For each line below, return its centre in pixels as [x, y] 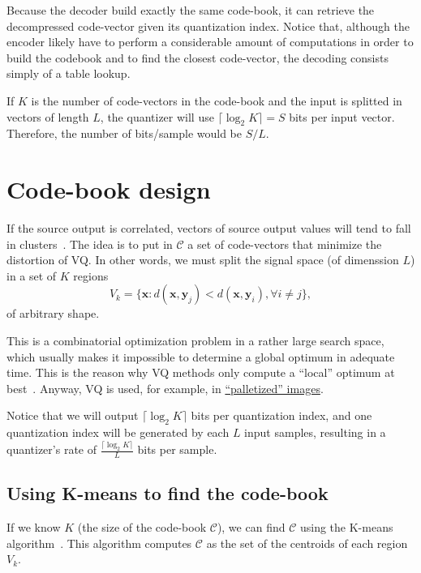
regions [91, 275]
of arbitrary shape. [53, 313]
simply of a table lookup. [69, 73]
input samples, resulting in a [315, 432]
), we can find [251, 527]
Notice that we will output [73, 415]
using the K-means [346, 527]
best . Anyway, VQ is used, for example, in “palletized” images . [165, 388]
